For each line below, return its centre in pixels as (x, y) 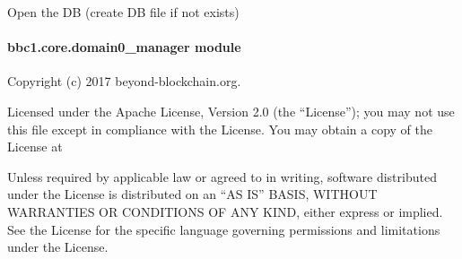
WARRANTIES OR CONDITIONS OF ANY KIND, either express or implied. (225, 211)
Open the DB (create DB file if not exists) (123, 12)
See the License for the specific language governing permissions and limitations (224, 229)
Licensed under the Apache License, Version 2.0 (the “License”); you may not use (231, 111)
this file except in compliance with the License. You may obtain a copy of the (220, 129)
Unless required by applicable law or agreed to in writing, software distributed (222, 176)
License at (35, 147)
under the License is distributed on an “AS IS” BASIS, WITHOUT (192, 194)
